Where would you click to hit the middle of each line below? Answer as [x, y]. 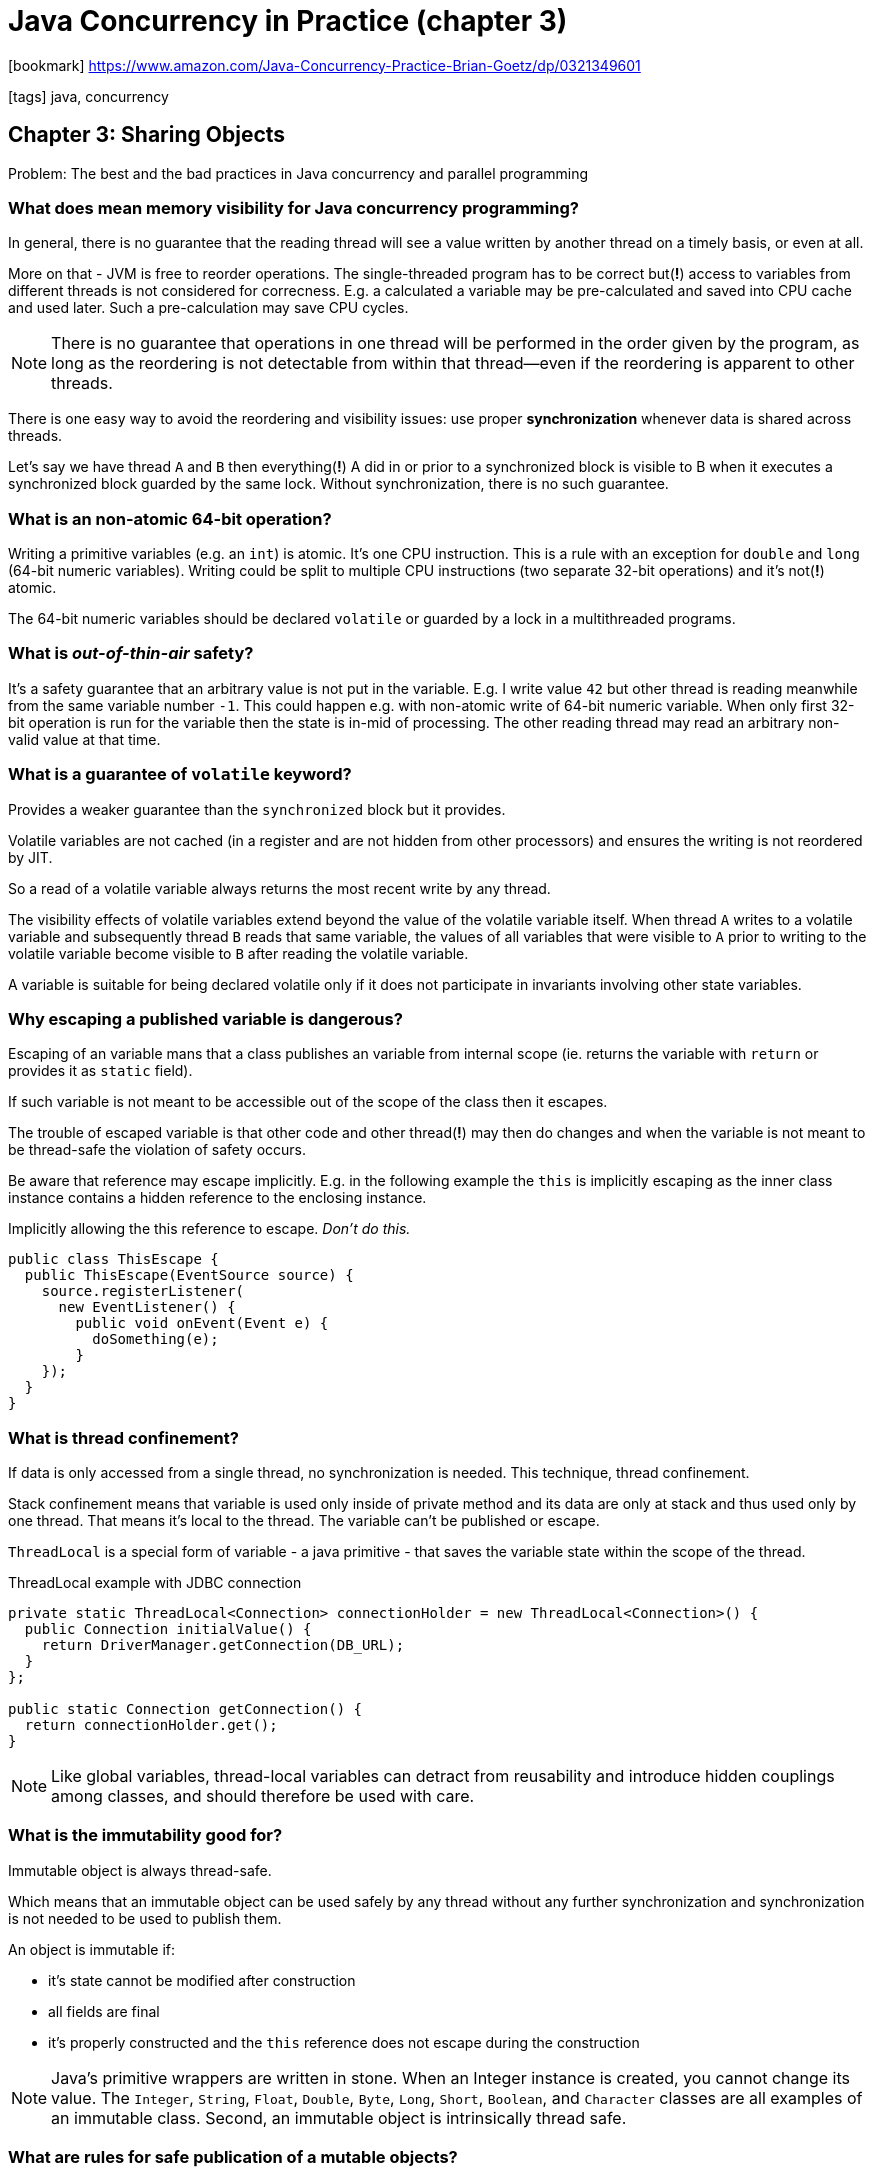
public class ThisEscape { [113, 1259]
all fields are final [104, 2011]
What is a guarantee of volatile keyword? [180, 774]
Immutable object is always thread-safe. [140, 1870]
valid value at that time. [84, 739]
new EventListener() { [147, 1307]
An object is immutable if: [91, 1949]
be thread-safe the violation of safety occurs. [157, 1150]
